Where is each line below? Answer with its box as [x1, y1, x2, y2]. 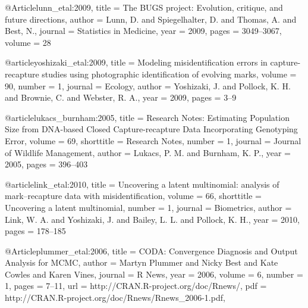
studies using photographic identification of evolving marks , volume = [42, 67, 297, 80]
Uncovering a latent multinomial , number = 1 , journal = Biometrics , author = [5, 201, 292, 213]
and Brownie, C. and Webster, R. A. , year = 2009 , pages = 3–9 [5, 91, 237, 104]
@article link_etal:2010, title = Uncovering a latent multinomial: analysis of [5, 178, 279, 190]
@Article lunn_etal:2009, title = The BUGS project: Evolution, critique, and [5, 1, 283, 13]
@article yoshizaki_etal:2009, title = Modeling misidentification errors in [5, 56, 268, 69]
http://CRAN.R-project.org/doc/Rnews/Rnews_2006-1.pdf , [5, 291, 225, 304]
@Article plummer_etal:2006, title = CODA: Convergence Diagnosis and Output [5, 244, 298, 257]
